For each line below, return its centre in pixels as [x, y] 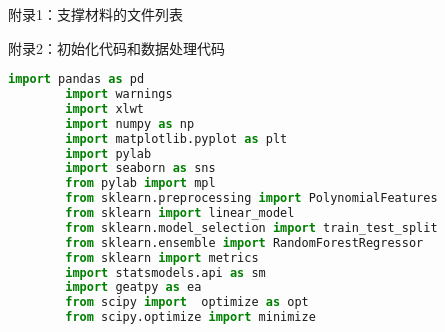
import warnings [119, 94]
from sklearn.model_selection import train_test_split [251, 227]
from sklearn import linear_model [180, 213]
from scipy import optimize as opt [187, 302]
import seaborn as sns [140, 168]
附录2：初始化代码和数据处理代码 [116, 47]
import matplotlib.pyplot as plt [176, 138]
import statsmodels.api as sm [165, 272]
